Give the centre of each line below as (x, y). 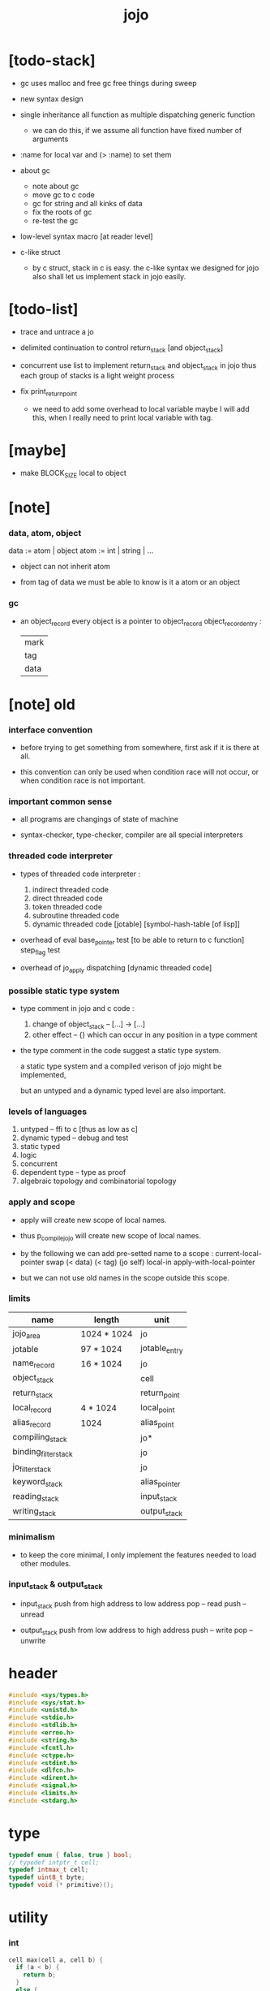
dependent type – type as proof (73, 1173)
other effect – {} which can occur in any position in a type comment (145, 1035)
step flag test (40, 951)
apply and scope (42, 1202)
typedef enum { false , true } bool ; (70, 1855)
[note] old (42, 704)
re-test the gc (55, 220)
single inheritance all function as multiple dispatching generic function (137, 114)
